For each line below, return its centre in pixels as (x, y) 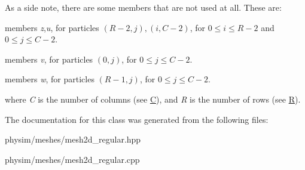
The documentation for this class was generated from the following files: (137, 119)
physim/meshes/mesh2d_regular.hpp (73, 139)
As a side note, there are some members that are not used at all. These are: (143, 7)
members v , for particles (49, 59)
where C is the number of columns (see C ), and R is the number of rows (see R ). (153, 99)
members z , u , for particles (52, 27)
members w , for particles (50, 79)
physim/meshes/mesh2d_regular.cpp (72, 159)
